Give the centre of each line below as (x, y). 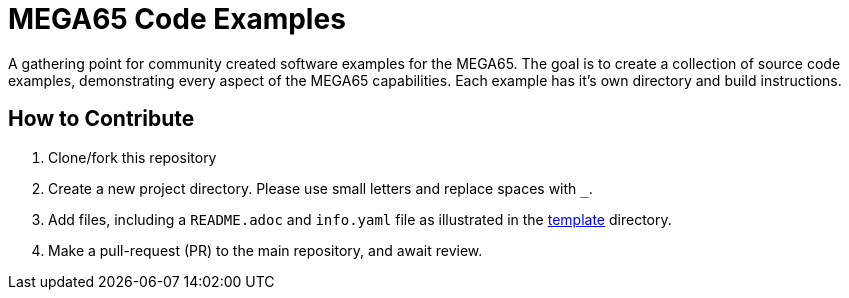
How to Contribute (101, 119)
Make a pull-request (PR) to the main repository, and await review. (265, 250)
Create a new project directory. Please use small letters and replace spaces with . (320, 188)
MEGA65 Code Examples (177, 19)
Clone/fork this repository (132, 157)
